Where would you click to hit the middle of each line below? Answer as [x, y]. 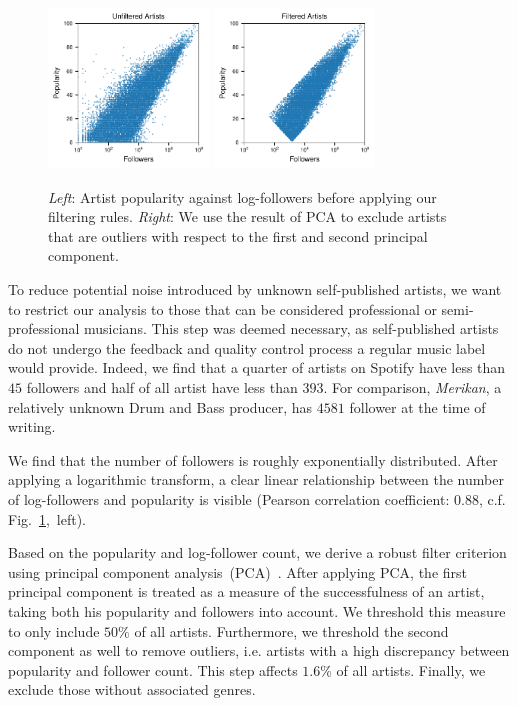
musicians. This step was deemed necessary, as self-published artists [291, 328]
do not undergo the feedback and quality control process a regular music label [247, 347]
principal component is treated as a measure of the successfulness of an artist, [246, 591]
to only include [54, 630]
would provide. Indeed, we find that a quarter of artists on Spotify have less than [257, 367]
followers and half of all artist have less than [162, 387]
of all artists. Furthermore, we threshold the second [291, 630]
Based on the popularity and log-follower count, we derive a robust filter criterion [257, 552]
